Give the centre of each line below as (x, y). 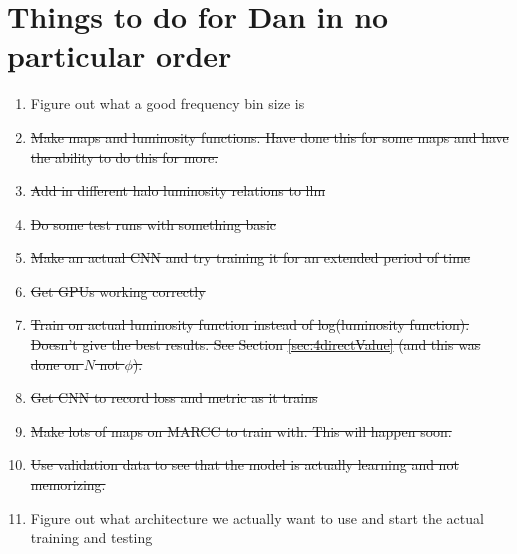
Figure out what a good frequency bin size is (167, 103)
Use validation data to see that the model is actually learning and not (244, 464)
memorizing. (68, 484)
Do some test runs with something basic (153, 223)
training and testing (91, 537)
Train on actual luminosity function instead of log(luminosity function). (250, 324)
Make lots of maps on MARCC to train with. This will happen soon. (241, 430)
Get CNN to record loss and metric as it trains (174, 397)
